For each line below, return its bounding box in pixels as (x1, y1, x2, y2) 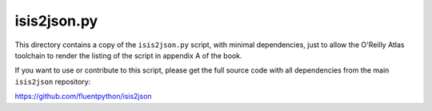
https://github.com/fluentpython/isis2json (14, 92, 152, 101)
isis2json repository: (14, 77, 91, 86)
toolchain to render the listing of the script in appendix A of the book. (14, 50, 242, 60)
